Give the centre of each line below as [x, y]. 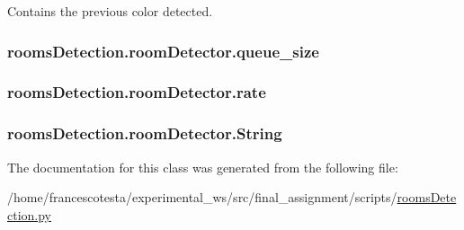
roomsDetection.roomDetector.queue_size [163, 51]
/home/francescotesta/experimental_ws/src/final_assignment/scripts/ [202, 197]
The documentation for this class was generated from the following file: [203, 167]
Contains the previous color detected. [110, 11]
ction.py [30, 214]
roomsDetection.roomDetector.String [145, 133]
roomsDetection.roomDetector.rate [137, 92]
